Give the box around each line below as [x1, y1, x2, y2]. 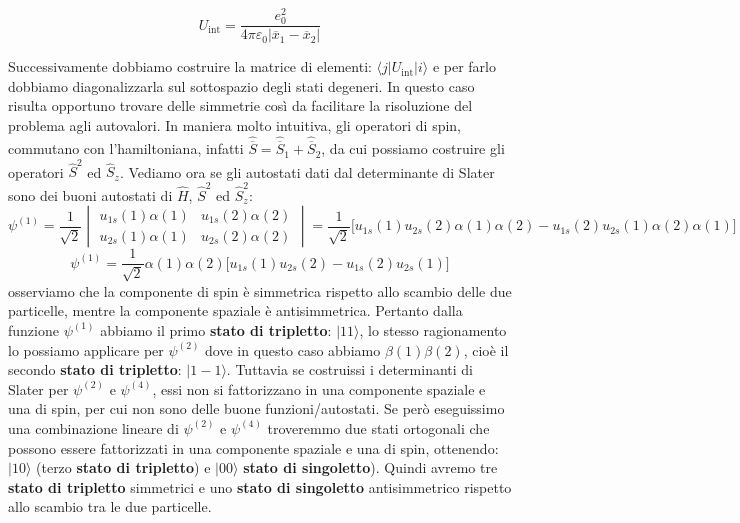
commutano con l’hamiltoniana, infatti [8, 138, 244, 159]
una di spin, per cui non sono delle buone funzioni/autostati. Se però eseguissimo [8, 398, 505, 419]
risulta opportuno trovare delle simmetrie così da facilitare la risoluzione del [8, 95, 473, 116]
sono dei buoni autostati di [8, 184, 173, 205]
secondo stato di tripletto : [8, 359, 182, 380]
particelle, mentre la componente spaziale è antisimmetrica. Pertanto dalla [8, 300, 463, 321]
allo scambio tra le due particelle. [8, 496, 212, 517]
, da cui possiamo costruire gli [321, 138, 505, 159]
